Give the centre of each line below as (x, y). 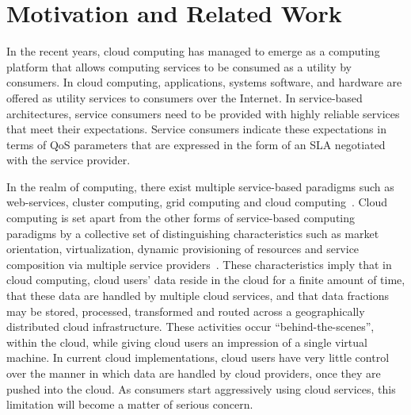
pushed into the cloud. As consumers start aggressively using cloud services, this (201, 388)
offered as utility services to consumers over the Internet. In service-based (185, 97)
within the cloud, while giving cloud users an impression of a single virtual (187, 342)
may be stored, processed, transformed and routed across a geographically (186, 311)
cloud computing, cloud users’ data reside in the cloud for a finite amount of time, (206, 280)
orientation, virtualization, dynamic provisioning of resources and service (183, 249)
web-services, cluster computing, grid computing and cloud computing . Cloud (197, 202)
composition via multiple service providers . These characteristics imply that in (199, 264)
